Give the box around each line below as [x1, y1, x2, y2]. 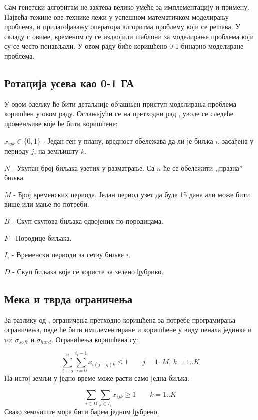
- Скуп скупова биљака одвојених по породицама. [12, 215, 164, 226]
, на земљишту [34, 146, 79, 156]
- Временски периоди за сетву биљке [12, 249, 124, 260]
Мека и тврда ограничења [4, 291, 133, 306]
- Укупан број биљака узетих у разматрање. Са [12, 162, 155, 173]
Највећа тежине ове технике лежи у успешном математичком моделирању [4, 11, 229, 22]
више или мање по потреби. [4, 199, 89, 209]
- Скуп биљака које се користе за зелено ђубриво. [12, 266, 164, 276]
